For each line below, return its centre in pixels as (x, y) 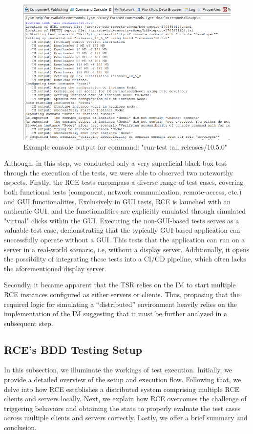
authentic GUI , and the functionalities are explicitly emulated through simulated (125, 211)
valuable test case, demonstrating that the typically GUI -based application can (122, 230)
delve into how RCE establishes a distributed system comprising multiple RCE (122, 389)
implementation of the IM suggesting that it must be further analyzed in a (116, 314)
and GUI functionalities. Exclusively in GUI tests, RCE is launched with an (117, 201)
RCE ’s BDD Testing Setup (73, 349)
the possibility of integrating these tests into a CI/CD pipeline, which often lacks (125, 259)
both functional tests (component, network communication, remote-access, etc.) (123, 191)
